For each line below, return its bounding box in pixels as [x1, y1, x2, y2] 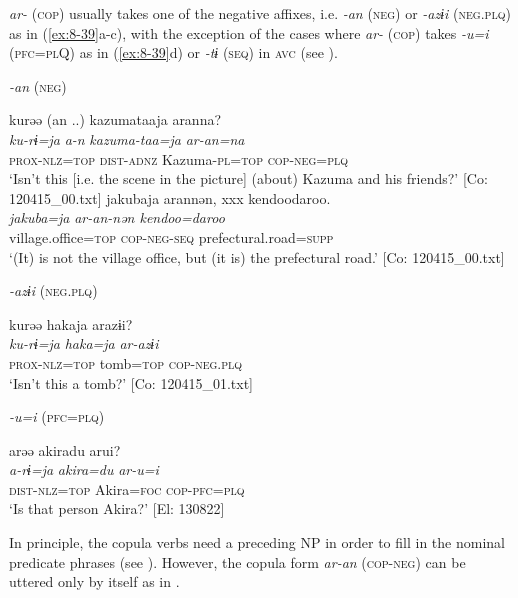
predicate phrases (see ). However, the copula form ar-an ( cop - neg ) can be [9, 551, 466, 572]
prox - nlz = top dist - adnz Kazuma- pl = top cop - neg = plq [9, 148, 349, 169]
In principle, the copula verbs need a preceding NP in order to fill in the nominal [9, 532, 505, 553]
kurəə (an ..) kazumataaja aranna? [9, 109, 222, 130]
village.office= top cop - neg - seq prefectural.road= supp [9, 226, 334, 247]
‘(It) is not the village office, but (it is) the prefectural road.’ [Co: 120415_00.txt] [9, 246, 505, 267]
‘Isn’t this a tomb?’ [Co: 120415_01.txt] [9, 372, 253, 393]
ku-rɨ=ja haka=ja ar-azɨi [9, 333, 159, 354]
